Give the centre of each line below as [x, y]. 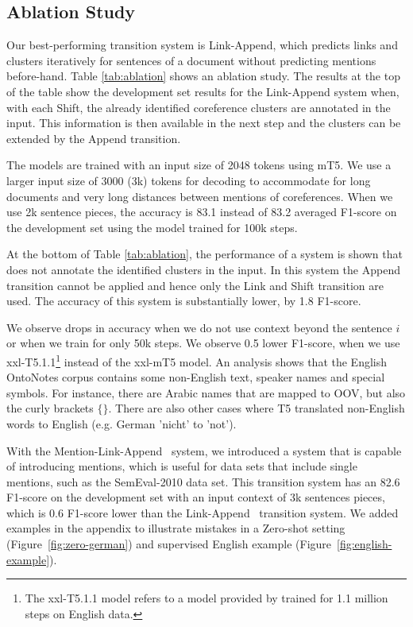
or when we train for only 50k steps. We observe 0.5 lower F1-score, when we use [203, 343]
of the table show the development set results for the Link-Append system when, [203, 91]
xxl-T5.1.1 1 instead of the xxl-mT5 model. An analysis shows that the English [197, 360]
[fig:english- [365, 544]
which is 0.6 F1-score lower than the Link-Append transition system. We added [203, 512]
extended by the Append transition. [94, 138]
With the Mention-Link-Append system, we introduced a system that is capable [204, 450]
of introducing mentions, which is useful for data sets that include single [182, 466]
